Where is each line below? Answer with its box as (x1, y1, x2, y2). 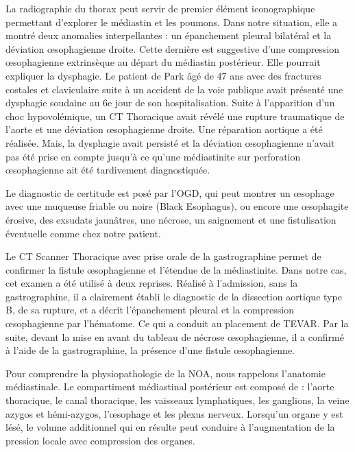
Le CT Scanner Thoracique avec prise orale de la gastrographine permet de (5, 249, 321, 263)
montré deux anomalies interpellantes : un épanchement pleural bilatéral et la (5, 28, 332, 43)
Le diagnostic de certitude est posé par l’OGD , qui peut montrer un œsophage (5, 185, 334, 200)
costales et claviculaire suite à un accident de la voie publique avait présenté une (5, 82, 343, 96)
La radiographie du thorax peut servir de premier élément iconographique (5, 1, 315, 15)
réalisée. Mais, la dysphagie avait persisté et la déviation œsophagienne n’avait (5, 135, 335, 150)
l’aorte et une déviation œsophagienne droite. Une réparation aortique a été (5, 122, 323, 136)
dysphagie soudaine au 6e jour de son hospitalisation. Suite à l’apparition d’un (5, 95, 335, 110)
